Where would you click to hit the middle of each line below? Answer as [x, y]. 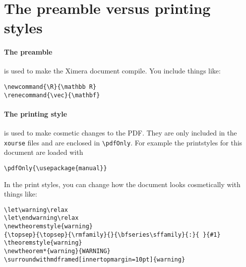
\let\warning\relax [36, 210]
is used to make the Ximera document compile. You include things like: [112, 71]
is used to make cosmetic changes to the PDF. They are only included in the [121, 133]
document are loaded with [44, 152]
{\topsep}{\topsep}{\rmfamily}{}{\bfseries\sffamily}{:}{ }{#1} [112, 234]
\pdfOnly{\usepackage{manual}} [56, 168]
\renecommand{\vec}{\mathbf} [52, 95]
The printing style [36, 113]
